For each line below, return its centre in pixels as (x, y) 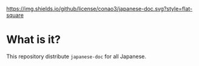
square (15, 15)
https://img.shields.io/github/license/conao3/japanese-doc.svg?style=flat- (99, 9)
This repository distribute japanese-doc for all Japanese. (76, 56)
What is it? (34, 40)
